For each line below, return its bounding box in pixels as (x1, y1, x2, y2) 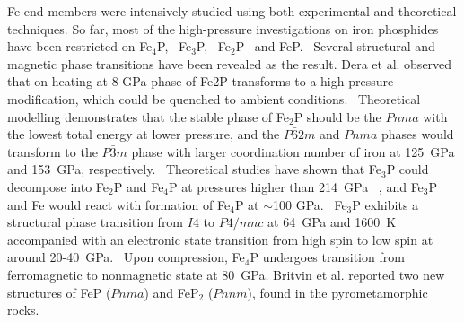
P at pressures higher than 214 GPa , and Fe (169, 177, 424, 196)
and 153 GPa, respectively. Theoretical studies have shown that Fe (7, 160, 381, 178)
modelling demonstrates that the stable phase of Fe (7, 107, 289, 126)
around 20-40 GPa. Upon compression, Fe (7, 248, 245, 266)
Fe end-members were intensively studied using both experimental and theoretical (7, 2, 457, 20)
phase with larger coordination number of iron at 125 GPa (131, 142, 455, 161)
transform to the (7, 142, 98, 161)
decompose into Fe (7, 177, 109, 196)
